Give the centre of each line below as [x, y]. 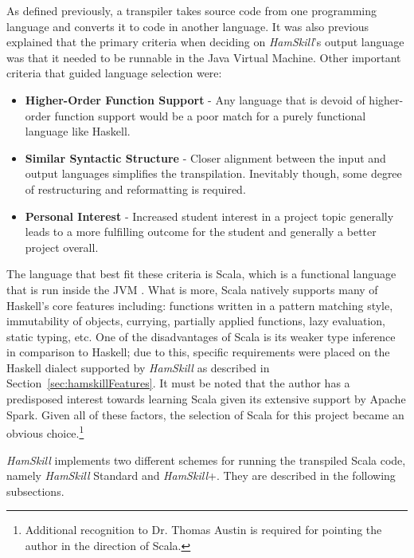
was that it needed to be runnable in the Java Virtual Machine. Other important [204, 57]
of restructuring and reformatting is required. [135, 189]
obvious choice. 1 [45, 432]
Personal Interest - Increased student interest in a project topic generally [209, 216]
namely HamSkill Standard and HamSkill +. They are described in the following [201, 475]
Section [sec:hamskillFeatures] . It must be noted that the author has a [178, 383]
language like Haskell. [78, 131]
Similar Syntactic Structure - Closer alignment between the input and [205, 157]
